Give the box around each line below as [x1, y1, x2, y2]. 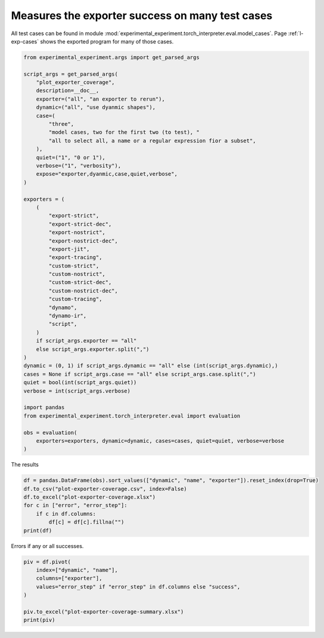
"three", [48, 121, 74, 127]
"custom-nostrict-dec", [48, 287, 119, 294]
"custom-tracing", [48, 295, 102, 303]
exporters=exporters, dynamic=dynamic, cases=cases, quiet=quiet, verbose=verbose [36, 437, 285, 444]
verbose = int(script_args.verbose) [23, 387, 131, 394]
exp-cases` [11, 38, 39, 45]
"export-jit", [48, 245, 90, 253]
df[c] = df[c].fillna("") [48, 519, 124, 525]
